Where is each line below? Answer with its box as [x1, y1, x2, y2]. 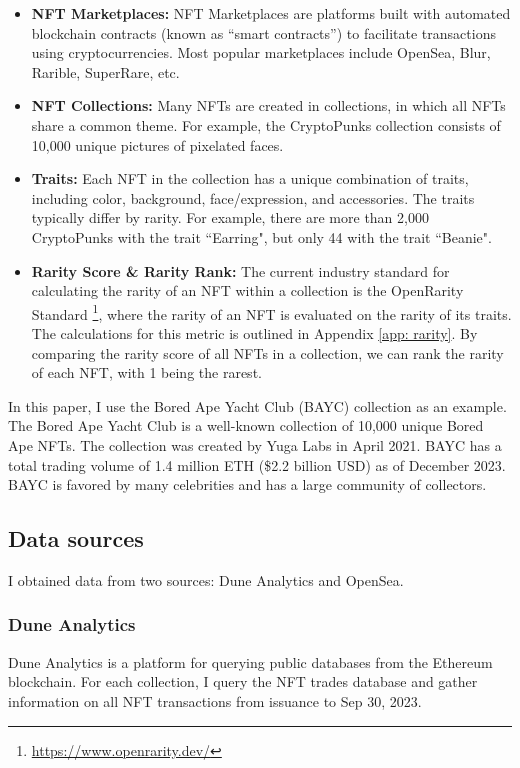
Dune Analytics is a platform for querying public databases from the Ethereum [8, 651, 493, 672]
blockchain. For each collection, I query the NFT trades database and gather [8, 671, 478, 692]
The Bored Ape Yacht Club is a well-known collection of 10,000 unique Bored [8, 415, 484, 436]
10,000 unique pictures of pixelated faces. [31, 134, 284, 155]
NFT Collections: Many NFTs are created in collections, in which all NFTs [31, 95, 506, 116]
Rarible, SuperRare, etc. [31, 61, 180, 82]
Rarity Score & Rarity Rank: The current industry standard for [31, 260, 450, 281]
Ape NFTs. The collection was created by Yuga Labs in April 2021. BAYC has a [8, 434, 502, 455]
